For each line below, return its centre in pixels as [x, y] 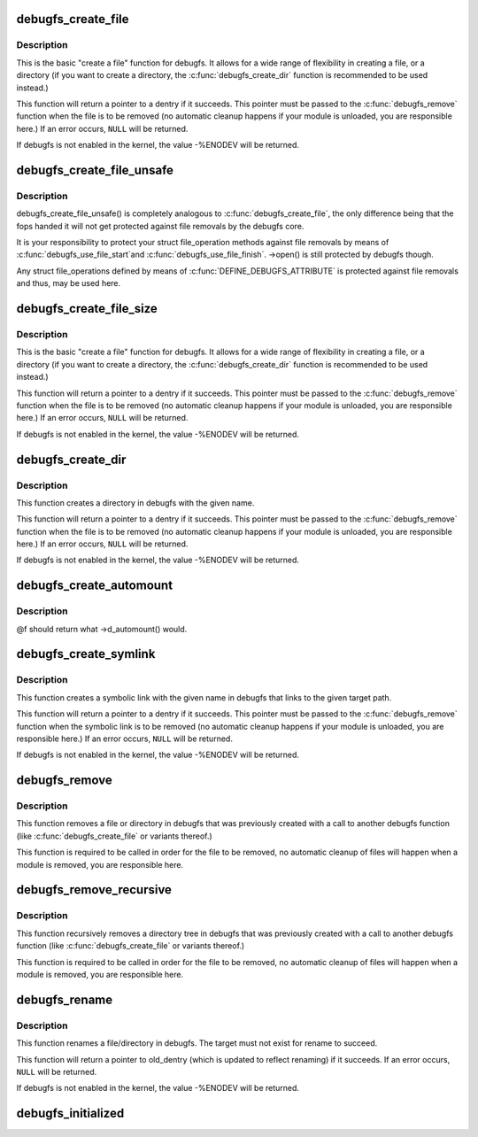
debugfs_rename [65, 999]
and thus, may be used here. [69, 283]
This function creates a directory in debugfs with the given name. [135, 503]
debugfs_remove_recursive [94, 890]
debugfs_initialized [70, 1114]
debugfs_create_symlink [86, 654]
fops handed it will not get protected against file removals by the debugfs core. [160, 226]
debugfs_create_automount [94, 586]
